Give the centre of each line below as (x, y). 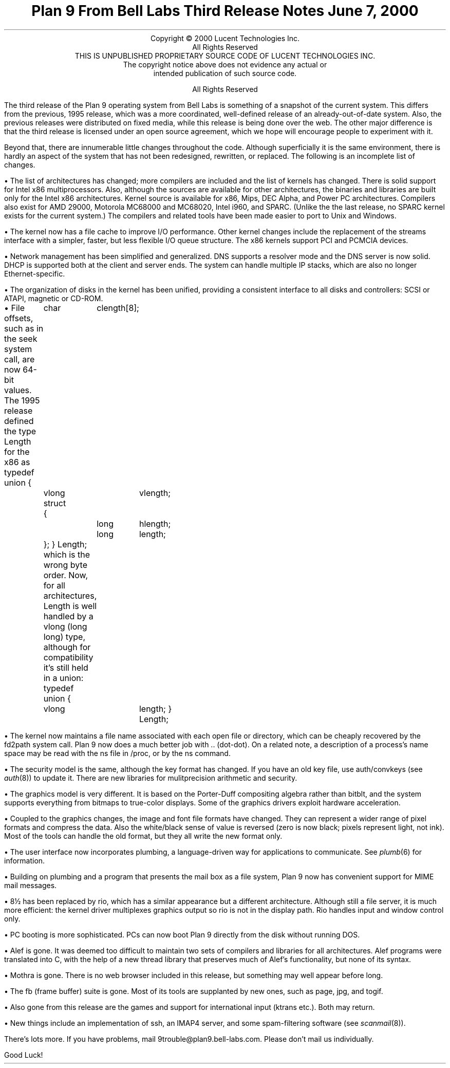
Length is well (70, 606)
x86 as (17, 462)
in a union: (63, 678)
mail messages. (31, 885)
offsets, (19, 318)
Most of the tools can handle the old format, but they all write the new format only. (143, 836)
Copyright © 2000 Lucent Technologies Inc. (225, 38)
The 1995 (22, 400)
